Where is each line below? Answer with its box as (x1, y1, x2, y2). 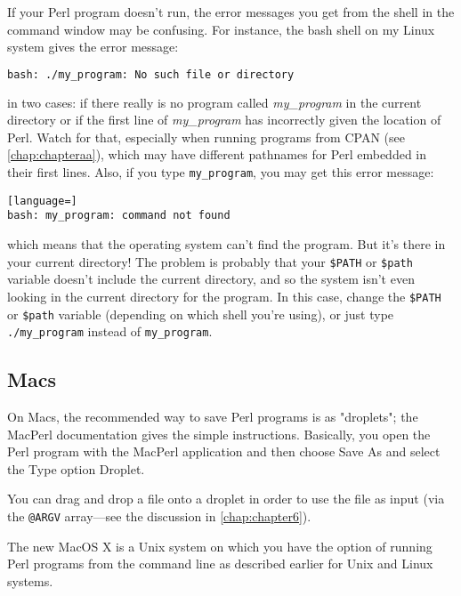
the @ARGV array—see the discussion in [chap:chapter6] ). (7, 506, 311, 525)
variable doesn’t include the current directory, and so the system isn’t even (7, 270, 415, 288)
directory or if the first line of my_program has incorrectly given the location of (7, 110, 441, 129)
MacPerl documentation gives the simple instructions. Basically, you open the (7, 424, 431, 443)
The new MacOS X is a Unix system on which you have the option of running (7, 536, 433, 555)
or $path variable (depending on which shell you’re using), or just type (7, 304, 394, 323)
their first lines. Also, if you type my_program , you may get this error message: (7, 163, 434, 181)
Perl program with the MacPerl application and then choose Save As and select (7, 442, 441, 461)
